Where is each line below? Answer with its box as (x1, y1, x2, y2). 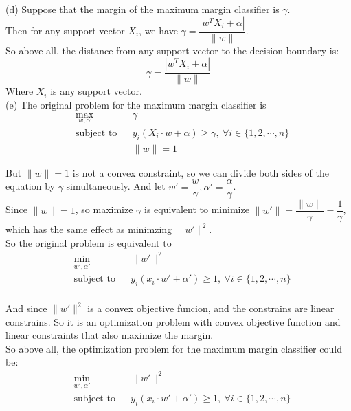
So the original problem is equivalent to (5, 235, 172, 249)
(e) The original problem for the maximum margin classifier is (5, 97, 267, 111)
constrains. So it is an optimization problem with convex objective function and (5, 314, 341, 329)
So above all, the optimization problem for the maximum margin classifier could (5, 341, 342, 355)
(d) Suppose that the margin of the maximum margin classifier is (5, 2, 280, 16)
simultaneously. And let (66, 179, 166, 193)
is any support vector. (50, 84, 142, 98)
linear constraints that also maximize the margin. (5, 328, 214, 342)
